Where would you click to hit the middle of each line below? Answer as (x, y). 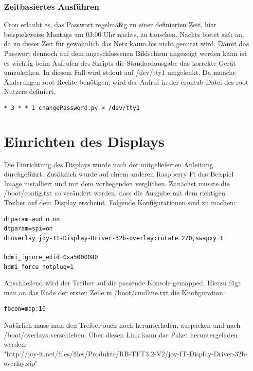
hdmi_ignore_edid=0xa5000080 (51, 257)
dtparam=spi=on (28, 229)
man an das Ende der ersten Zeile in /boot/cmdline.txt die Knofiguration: (115, 292)
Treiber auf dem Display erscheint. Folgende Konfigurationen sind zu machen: (120, 203)
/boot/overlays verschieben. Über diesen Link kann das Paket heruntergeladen (121, 334)
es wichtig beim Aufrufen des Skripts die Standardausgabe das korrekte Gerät (120, 62)
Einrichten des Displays (84, 141)
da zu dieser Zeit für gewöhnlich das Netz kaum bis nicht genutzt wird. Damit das (126, 44)
